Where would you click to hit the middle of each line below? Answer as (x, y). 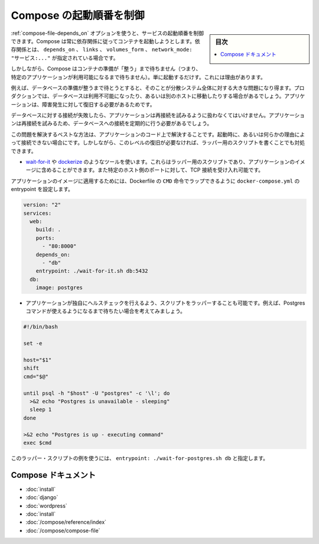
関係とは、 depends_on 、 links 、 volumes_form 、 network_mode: (104, 50)
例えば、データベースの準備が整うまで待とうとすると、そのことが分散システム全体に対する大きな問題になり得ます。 (153, 88)
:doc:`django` (42, 497)
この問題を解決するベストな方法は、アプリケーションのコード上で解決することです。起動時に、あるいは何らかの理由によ (158, 134)
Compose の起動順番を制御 (78, 15)
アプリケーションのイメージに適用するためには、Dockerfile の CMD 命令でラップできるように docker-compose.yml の (155, 181)
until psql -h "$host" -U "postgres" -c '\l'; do (97, 393)
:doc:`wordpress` (46, 506)
